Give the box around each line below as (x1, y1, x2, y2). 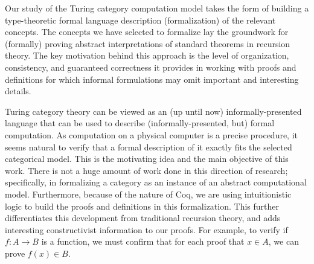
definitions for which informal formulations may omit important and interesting (5, 72, 299, 85)
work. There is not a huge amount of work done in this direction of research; (5, 164, 288, 176)
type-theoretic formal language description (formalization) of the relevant (5, 13, 276, 26)
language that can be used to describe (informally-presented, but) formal (5, 117, 275, 129)
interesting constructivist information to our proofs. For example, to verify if (5, 223, 288, 236)
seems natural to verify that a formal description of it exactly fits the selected (5, 140, 292, 153)
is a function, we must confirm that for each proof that (41, 235, 245, 248)
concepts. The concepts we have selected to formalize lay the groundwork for (5, 25, 289, 38)
